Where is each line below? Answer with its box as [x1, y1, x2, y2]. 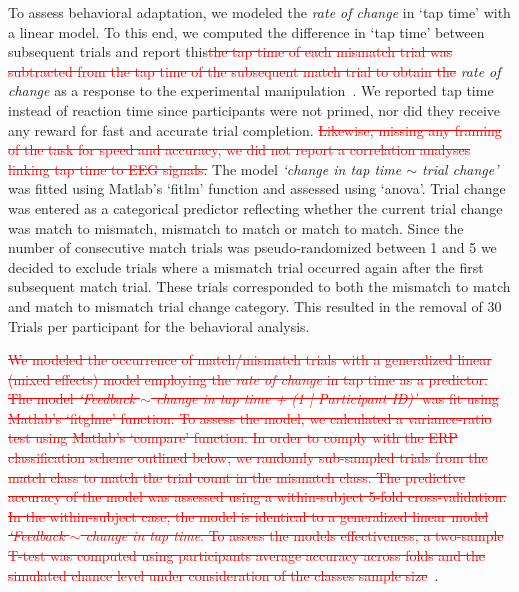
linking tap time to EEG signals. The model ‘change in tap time [8, 158, 402, 179]
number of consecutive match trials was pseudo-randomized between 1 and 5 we [8, 237, 497, 258]
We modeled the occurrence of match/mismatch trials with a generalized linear [8, 349, 492, 370]
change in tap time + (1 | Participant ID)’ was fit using [155, 388, 499, 409]
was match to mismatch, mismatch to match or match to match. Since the [8, 217, 464, 238]
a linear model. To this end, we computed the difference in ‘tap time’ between [8, 21, 485, 42]
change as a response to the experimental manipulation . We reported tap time [8, 80, 494, 101]
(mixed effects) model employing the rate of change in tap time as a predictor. [8, 368, 488, 389]
